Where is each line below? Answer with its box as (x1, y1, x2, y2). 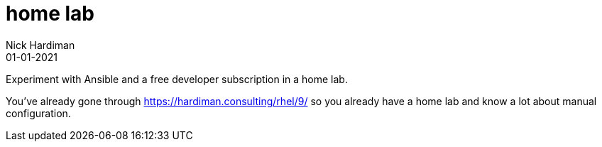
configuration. (6, 107, 71, 119)
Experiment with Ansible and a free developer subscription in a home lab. (6, 72, 348, 85)
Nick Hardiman (6, 38, 75, 51)
